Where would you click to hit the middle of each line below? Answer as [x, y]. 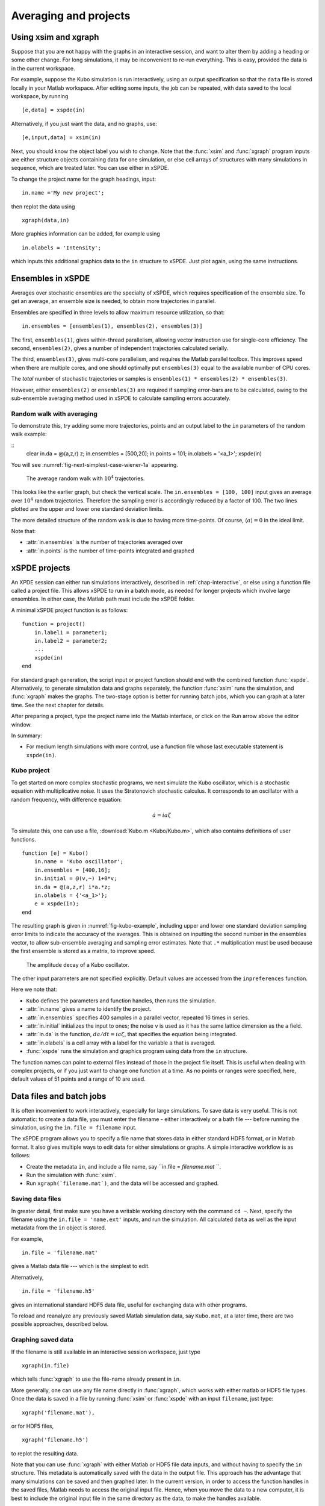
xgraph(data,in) [46, 220]
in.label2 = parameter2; [71, 641]
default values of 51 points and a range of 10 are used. [78, 1079]
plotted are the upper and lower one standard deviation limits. [87, 509]
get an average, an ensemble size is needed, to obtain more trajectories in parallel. [113, 301]
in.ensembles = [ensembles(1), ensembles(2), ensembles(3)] [112, 326]
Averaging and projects [71, 16]
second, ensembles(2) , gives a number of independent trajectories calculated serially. [120, 348]
